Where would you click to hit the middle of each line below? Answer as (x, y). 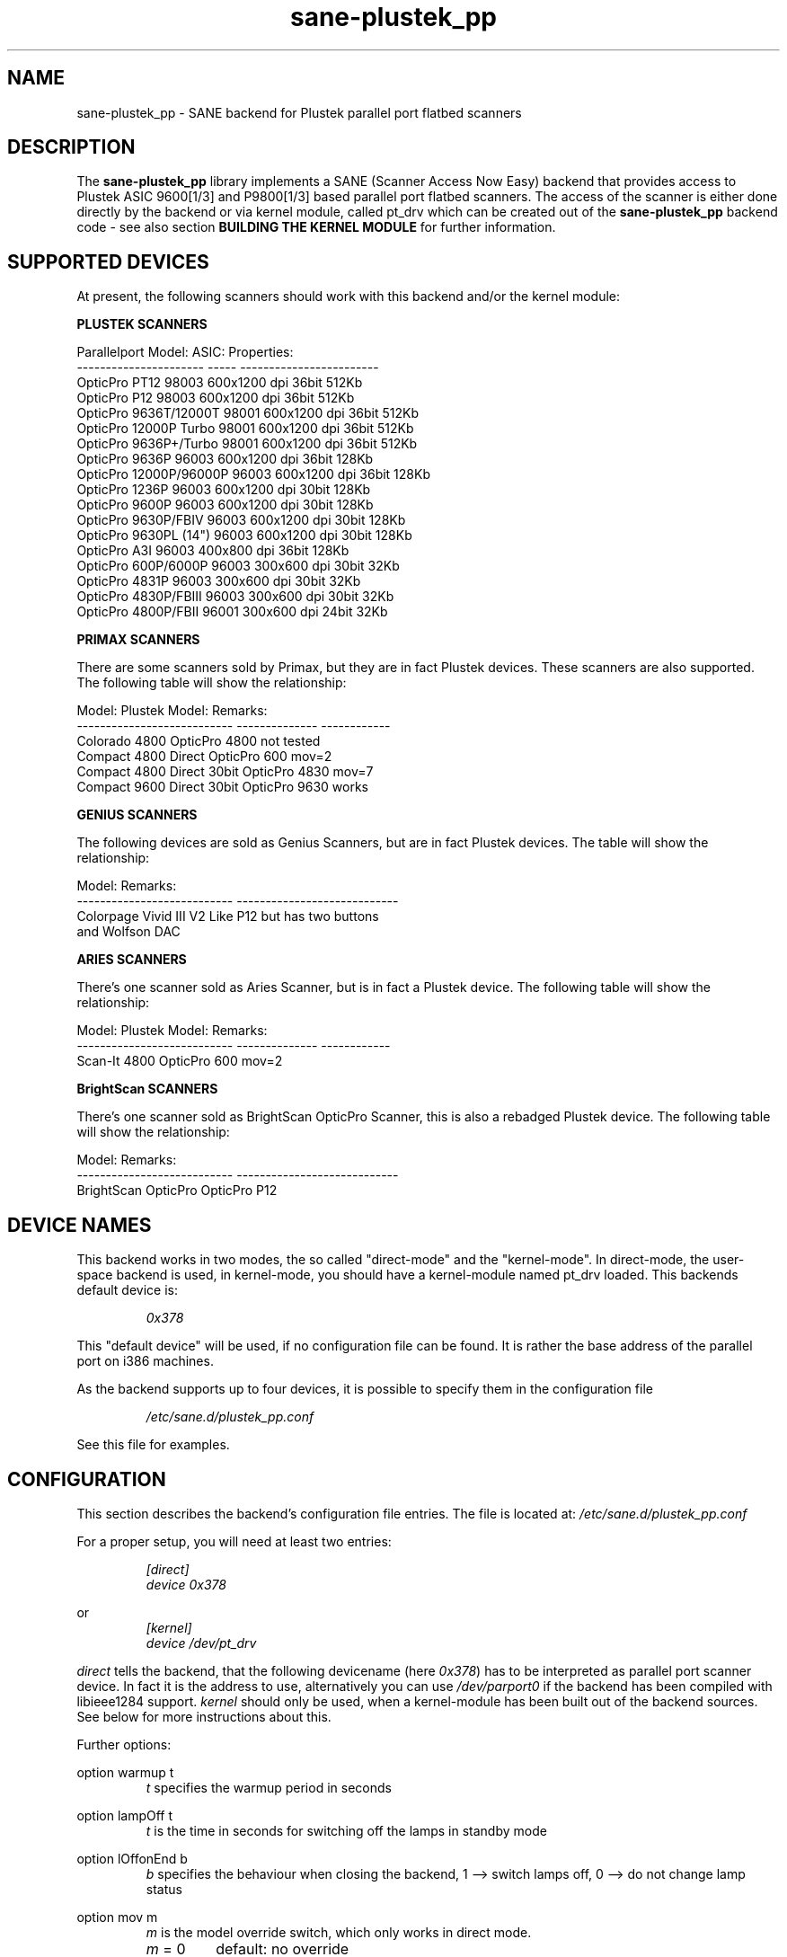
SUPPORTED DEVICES (108, 261)
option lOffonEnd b (132, 1858)
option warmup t (125, 1772)
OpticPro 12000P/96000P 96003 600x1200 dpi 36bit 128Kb (253, 474)
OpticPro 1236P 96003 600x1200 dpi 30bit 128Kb (224, 490)
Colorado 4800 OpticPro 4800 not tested (199, 741)
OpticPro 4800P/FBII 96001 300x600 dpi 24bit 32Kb (232, 612)
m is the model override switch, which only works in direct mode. (339, 1932)
